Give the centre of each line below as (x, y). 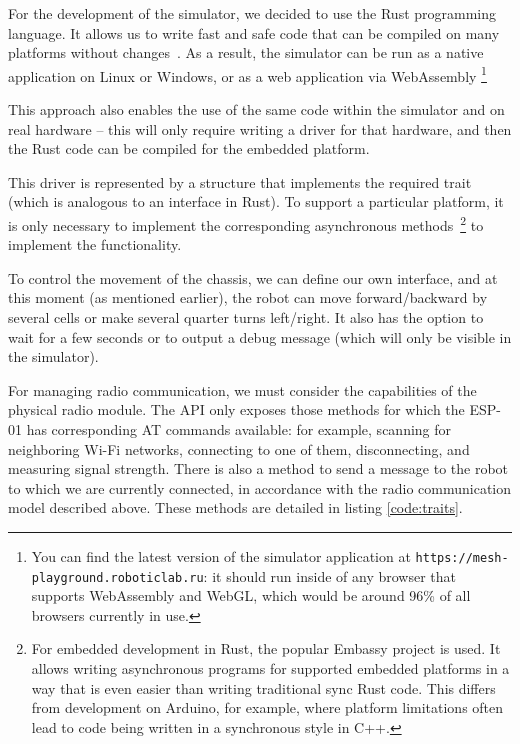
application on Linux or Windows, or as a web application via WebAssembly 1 (247, 74)
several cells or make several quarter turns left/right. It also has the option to (246, 317)
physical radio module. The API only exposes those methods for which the (236, 409)
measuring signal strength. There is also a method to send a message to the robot (258, 468)
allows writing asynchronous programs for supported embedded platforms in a (270, 668)
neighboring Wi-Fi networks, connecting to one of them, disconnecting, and (239, 448)
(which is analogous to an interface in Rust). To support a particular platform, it (256, 201)
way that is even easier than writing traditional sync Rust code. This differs (263, 687)
